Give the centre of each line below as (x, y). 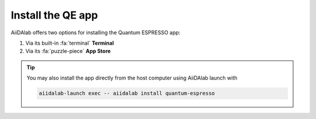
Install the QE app (54, 15)
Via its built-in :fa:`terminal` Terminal (70, 43)
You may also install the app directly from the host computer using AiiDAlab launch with (132, 78)
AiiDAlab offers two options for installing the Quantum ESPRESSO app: (96, 33)
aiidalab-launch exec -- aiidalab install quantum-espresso (127, 93)
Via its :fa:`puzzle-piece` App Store (68, 51)
